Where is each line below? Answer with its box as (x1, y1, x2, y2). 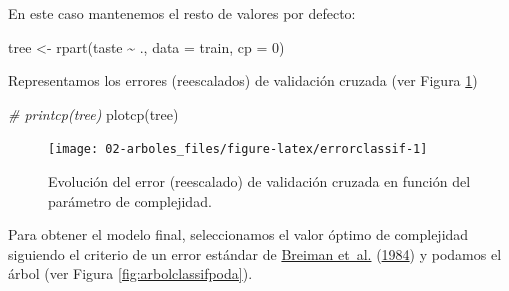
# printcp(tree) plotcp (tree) (8, 103, 179, 124)
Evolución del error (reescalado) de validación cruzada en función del (48, 171, 471, 192)
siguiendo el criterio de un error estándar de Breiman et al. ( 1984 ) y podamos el (8, 243, 502, 264)
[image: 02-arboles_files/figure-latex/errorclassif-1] (48, 142, 428, 157)
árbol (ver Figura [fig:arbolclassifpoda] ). (8, 263, 253, 284)
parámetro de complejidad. (48, 190, 212, 211)
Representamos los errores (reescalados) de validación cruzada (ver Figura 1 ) (8, 70, 478, 91)
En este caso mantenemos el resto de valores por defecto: (8, 3, 356, 23)
